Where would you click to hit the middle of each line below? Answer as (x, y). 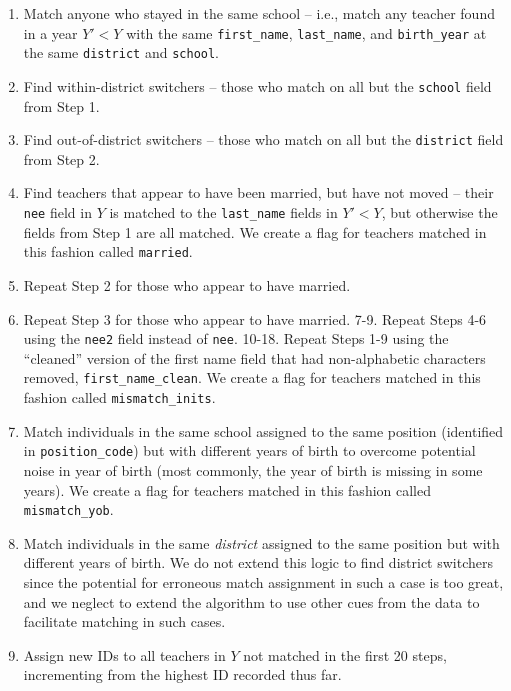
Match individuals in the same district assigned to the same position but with (261, 542)
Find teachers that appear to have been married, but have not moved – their (258, 192)
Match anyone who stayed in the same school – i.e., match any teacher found (259, 13)
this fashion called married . (108, 251)
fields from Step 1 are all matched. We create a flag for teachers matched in (255, 231)
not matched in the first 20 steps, (345, 654)
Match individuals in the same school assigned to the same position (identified (263, 430)
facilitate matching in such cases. (124, 621)
